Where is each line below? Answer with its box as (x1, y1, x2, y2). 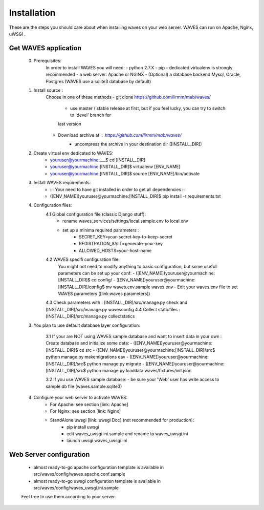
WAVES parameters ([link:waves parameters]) (58, 291, 150, 297)
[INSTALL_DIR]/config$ (58, 284, 105, 290)
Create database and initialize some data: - (45, 340, 132, 346)
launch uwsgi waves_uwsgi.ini (66, 438, 127, 444)
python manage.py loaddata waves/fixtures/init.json (87, 367, 192, 373)
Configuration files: (33, 202, 72, 208)
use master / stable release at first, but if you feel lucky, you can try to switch (70, 105, 226, 111)
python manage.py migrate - (87, 361, 145, 366)
